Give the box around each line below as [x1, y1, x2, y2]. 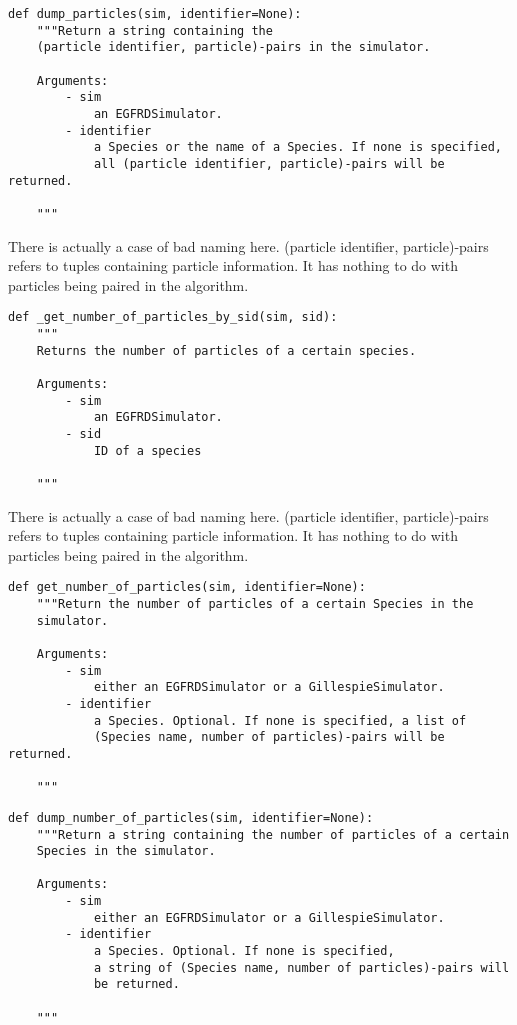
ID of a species [93, 443, 202, 458]
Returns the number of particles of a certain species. [36, 343, 417, 358]
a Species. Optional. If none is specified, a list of [93, 713, 467, 728]
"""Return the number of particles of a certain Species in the [36, 596, 474, 611]
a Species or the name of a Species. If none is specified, [93, 140, 502, 155]
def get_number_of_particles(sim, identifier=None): [8, 580, 366, 595]
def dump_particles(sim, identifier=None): [8, 7, 302, 21]
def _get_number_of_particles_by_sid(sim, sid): [8, 310, 338, 325]
